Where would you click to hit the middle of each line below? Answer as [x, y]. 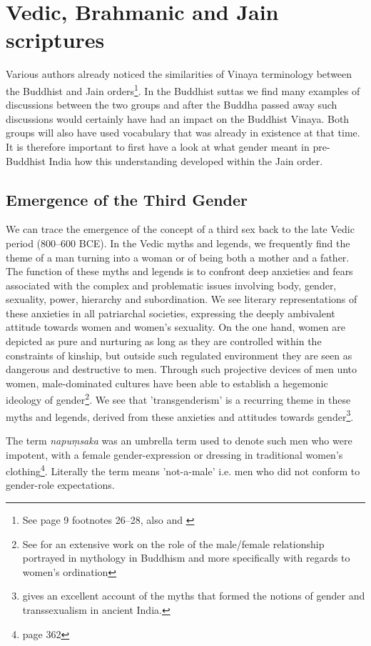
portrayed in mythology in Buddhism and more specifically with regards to [186, 558]
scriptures [55, 40]
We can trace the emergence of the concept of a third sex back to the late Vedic [180, 229]
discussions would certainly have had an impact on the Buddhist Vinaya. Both [178, 118]
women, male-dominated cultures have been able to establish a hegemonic [167, 383]
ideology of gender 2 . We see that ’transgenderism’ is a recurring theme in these [178, 399]
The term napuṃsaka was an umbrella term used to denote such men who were [179, 440]
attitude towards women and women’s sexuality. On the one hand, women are [176, 327]
